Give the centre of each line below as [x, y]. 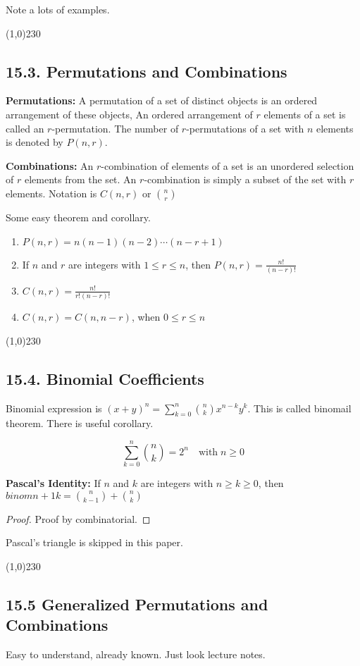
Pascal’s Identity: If [53, 483]
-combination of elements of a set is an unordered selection [228, 165]
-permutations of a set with [245, 128]
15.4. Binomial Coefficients [105, 378]
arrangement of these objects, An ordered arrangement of [129, 114]
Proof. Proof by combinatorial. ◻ [78, 518]
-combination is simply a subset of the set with [245, 179]
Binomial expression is [54, 408]
